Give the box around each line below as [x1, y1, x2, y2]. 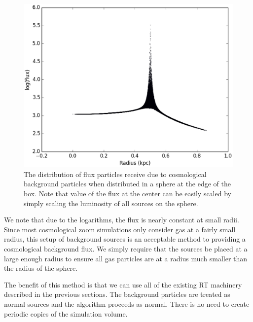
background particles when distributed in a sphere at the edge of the [24, 179, 231, 189]
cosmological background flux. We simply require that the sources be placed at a [4, 244, 248, 253]
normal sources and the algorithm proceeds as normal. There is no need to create [4, 298, 250, 309]
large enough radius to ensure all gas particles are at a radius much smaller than [4, 253, 248, 263]
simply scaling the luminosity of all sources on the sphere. [24, 198, 198, 208]
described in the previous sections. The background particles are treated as [4, 289, 230, 299]
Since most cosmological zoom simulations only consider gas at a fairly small [4, 224, 236, 234]
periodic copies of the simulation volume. [4, 308, 128, 319]
